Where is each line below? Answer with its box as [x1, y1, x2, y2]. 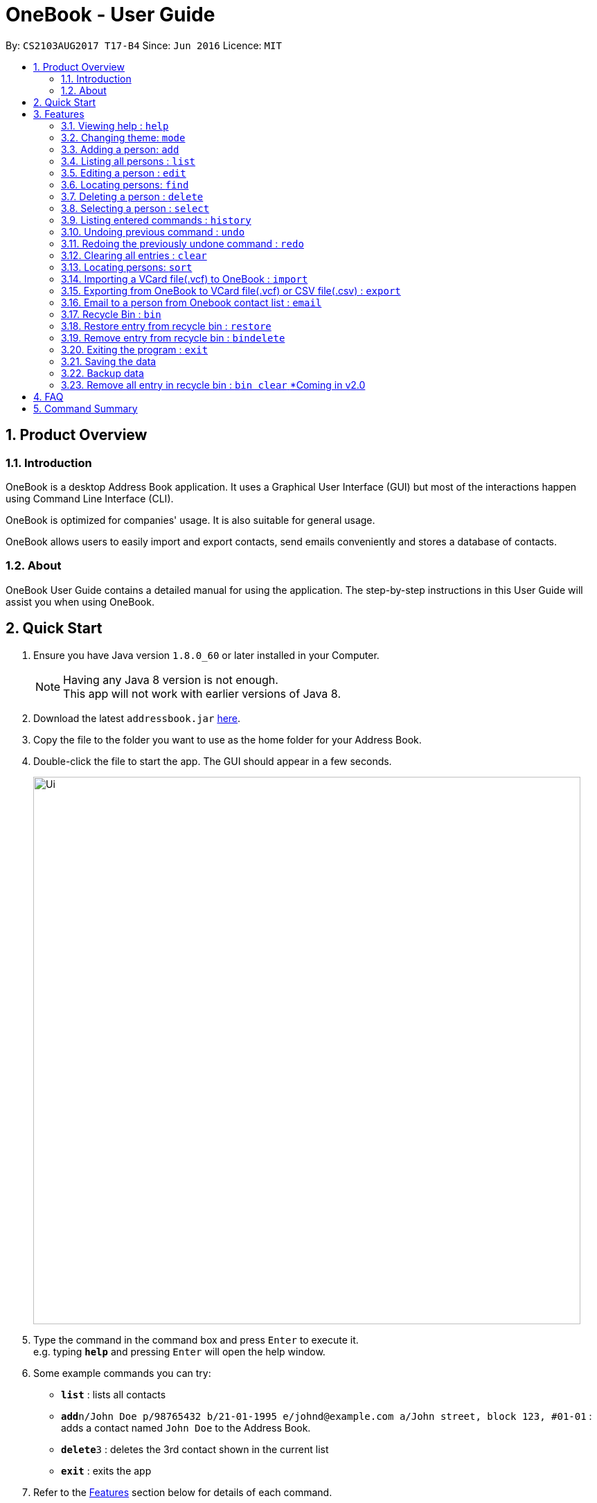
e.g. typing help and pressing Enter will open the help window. [33, 1345, 326, 1357]
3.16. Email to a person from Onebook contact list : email [61, 296, 322, 308]
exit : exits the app [61, 1464, 152, 1477]
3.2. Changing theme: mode [61, 131, 186, 143]
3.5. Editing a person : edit [61, 166, 186, 179]
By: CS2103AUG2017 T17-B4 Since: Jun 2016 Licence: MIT [6, 39, 282, 51]
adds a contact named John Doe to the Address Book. [61, 1421, 311, 1434]
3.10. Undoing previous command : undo [61, 225, 245, 238]
